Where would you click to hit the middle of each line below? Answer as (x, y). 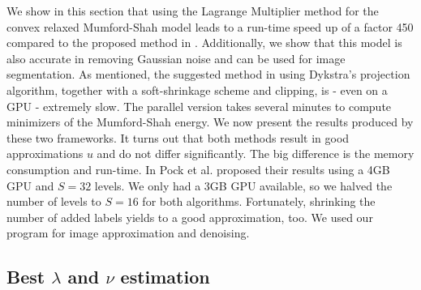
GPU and (30, 185)
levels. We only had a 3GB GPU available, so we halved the (243, 185)
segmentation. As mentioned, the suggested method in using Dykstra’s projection (208, 74)
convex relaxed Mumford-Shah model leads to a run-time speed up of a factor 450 (210, 26)
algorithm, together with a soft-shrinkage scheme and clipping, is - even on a (197, 90)
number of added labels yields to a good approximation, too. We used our (190, 217)
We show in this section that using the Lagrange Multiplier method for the (193, 11)
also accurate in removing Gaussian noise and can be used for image (176, 58)
